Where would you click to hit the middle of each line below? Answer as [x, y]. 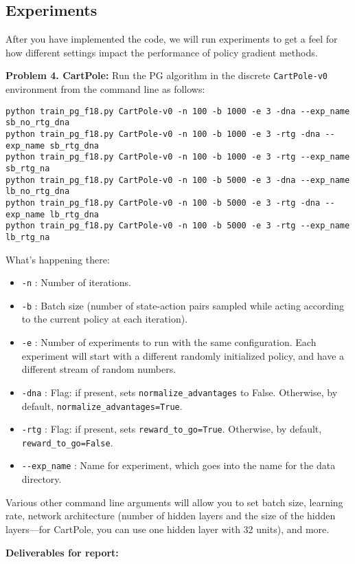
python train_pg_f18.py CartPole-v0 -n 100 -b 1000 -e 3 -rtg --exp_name [178, 157]
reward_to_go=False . [67, 442]
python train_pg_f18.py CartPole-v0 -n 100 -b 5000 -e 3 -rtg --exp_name [178, 226]
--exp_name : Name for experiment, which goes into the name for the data [179, 465]
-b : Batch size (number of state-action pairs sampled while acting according [183, 305]
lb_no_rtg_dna [38, 192]
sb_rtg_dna [75, 145]
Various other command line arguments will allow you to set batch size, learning [174, 502]
